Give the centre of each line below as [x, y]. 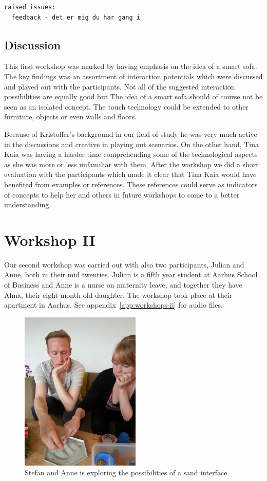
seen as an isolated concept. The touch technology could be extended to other [126, 106]
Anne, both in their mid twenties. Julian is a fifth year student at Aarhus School [131, 274]
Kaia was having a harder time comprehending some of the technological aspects [131, 154]
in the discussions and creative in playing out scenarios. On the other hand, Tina [132, 144]
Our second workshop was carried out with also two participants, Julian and [124, 264]
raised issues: [30, 7]
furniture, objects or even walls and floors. [71, 117]
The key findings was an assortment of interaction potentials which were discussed [133, 76]
